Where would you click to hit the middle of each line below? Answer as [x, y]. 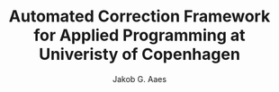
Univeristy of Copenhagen [139, 54]
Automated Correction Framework [139, 17]
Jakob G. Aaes [139, 79]
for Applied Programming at [139, 35]
